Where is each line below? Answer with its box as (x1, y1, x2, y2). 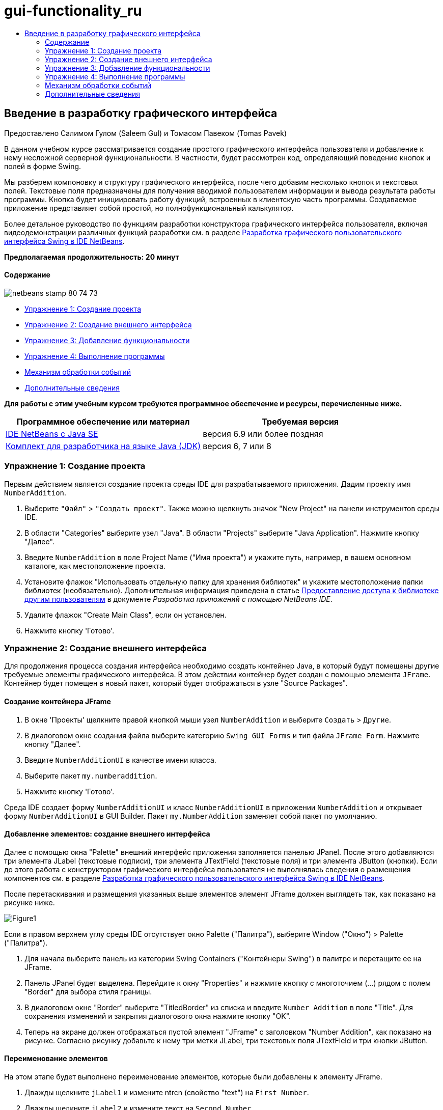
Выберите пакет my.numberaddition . (24, 771, 157, 780)
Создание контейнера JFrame (4, 697, 111, 706)
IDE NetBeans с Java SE (6, 428, 98, 439)
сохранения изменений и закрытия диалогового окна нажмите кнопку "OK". (24, 1011, 291, 1020)
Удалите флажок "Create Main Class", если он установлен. (24, 610, 227, 619)
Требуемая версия (262, 416, 339, 427)
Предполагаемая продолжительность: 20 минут (4, 252, 179, 261)
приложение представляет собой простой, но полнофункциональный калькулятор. (4, 203, 294, 212)
